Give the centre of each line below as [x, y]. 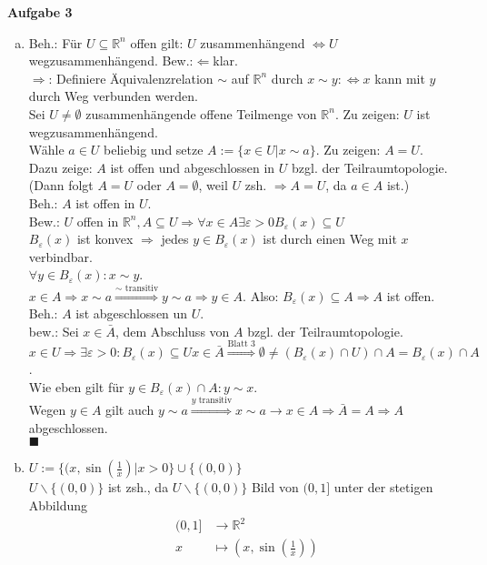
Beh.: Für [55, 42]
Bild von [275, 487]
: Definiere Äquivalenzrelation [131, 78]
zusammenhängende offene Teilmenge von [201, 113]
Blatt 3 [241, 344]
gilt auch [130, 410]
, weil [213, 185]
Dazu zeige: [60, 167]
